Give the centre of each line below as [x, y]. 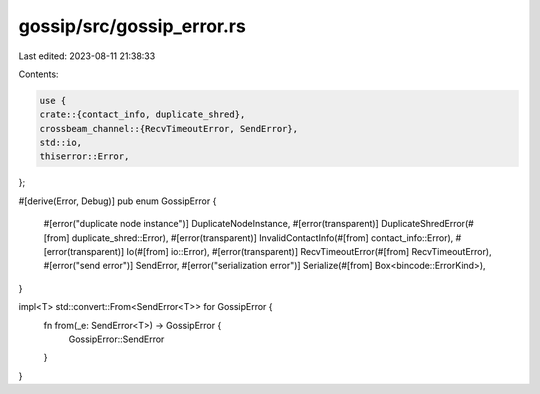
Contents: [38, 74]
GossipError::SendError [116, 339]
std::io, [61, 143]
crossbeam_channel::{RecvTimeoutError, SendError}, [169, 128]
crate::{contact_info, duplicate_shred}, [142, 114]
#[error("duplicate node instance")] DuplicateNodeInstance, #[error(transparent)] [211, 224]
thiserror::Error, [84, 156]
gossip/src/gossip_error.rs [132, 26]
